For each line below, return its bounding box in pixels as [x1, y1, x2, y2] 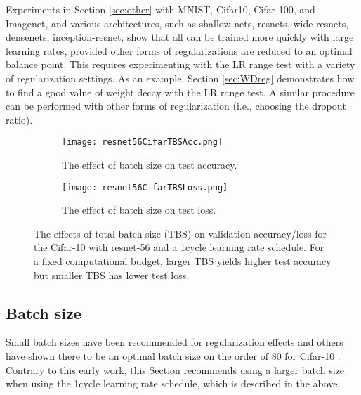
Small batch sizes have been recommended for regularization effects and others [6, 335, 343, 349]
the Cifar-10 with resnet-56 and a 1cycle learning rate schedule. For [34, 240, 324, 254]
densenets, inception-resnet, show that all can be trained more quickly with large [6, 30, 354, 44]
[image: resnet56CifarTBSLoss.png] [62, 182, 228, 193]
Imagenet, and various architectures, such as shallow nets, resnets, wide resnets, [6, 15, 349, 30]
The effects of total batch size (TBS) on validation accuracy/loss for [34, 226, 327, 240]
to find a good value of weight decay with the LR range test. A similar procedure [6, 84, 355, 99]
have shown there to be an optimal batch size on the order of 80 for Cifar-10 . [6, 349, 341, 363]
